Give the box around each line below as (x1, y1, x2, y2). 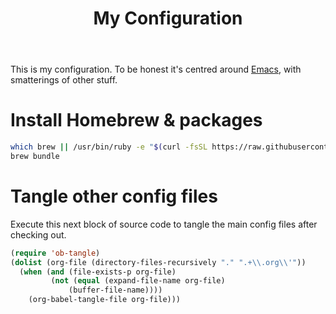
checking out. (10, 228, 67, 241)
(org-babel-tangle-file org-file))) (28, 295, 182, 305)
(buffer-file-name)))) (68, 285, 163, 296)
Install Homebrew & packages (10, 109, 263, 132)
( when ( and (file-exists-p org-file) (19, 267, 177, 277)
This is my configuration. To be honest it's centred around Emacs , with (10, 63, 302, 76)
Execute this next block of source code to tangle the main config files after (10, 218, 318, 230)
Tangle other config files (10, 185, 218, 208)
